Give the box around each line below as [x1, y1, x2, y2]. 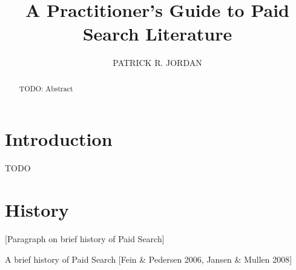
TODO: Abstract [19, 83, 73, 93]
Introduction [5, 127, 113, 151]
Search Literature [82, 21, 232, 46]
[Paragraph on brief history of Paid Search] [5, 232, 165, 245]
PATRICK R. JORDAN [113, 56, 202, 69]
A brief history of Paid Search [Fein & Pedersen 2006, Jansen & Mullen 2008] [5, 252, 292, 265]
